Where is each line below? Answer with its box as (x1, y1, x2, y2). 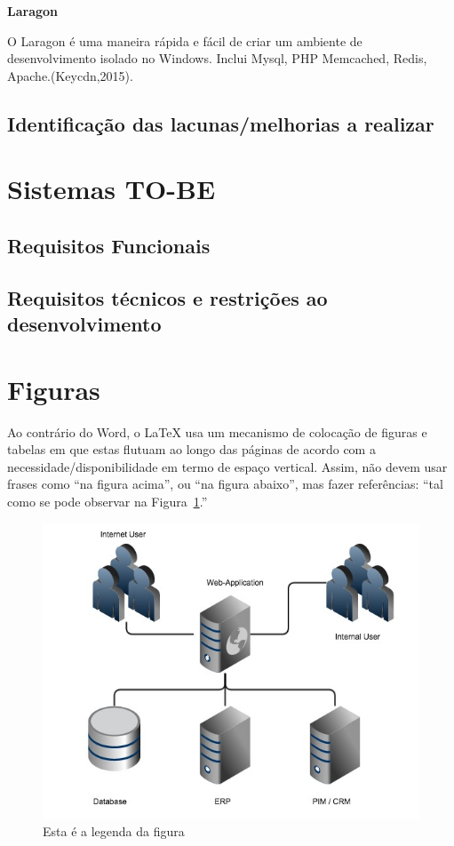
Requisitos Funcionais (7, 231, 211, 259)
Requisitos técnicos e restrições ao (7, 283, 328, 311)
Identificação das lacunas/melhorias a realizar (7, 109, 434, 137)
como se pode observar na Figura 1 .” (7, 491, 208, 510)
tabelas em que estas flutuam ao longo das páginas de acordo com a (7, 440, 376, 459)
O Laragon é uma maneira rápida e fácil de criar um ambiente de (7, 31, 362, 50)
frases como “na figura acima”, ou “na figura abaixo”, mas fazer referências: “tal (7, 475, 443, 493)
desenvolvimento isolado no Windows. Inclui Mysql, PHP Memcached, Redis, (7, 49, 427, 68)
